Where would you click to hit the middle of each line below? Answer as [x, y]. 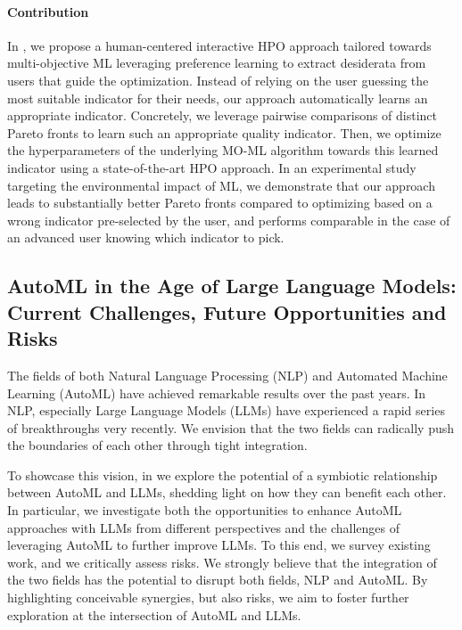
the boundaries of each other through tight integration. [157, 445]
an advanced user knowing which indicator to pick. [146, 237]
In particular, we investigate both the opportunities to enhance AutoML [205, 510]
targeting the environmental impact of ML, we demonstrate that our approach [221, 185]
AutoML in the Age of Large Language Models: [232, 286]
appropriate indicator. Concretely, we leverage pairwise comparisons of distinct [223, 115]
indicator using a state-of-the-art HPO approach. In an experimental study [212, 167]
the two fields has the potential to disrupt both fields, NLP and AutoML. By [218, 580]
